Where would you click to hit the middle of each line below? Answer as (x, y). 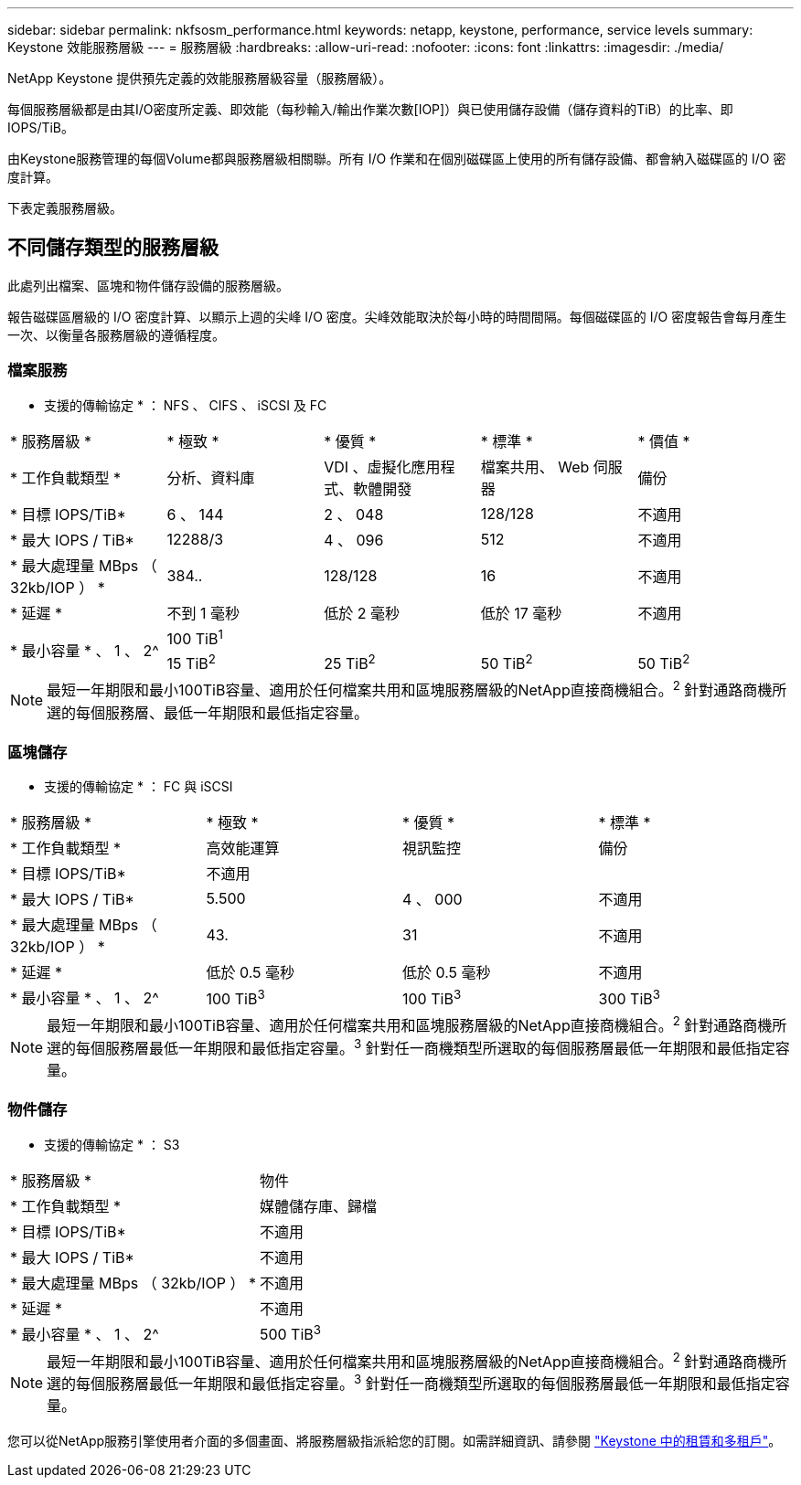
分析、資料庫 (211, 477)
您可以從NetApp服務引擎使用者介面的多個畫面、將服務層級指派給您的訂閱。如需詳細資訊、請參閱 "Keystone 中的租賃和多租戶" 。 (395, 1441)
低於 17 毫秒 (521, 613)
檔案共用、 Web (535, 467)
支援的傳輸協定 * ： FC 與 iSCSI (139, 787)
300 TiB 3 (629, 997)
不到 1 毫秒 (203, 613)
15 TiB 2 (191, 662)
